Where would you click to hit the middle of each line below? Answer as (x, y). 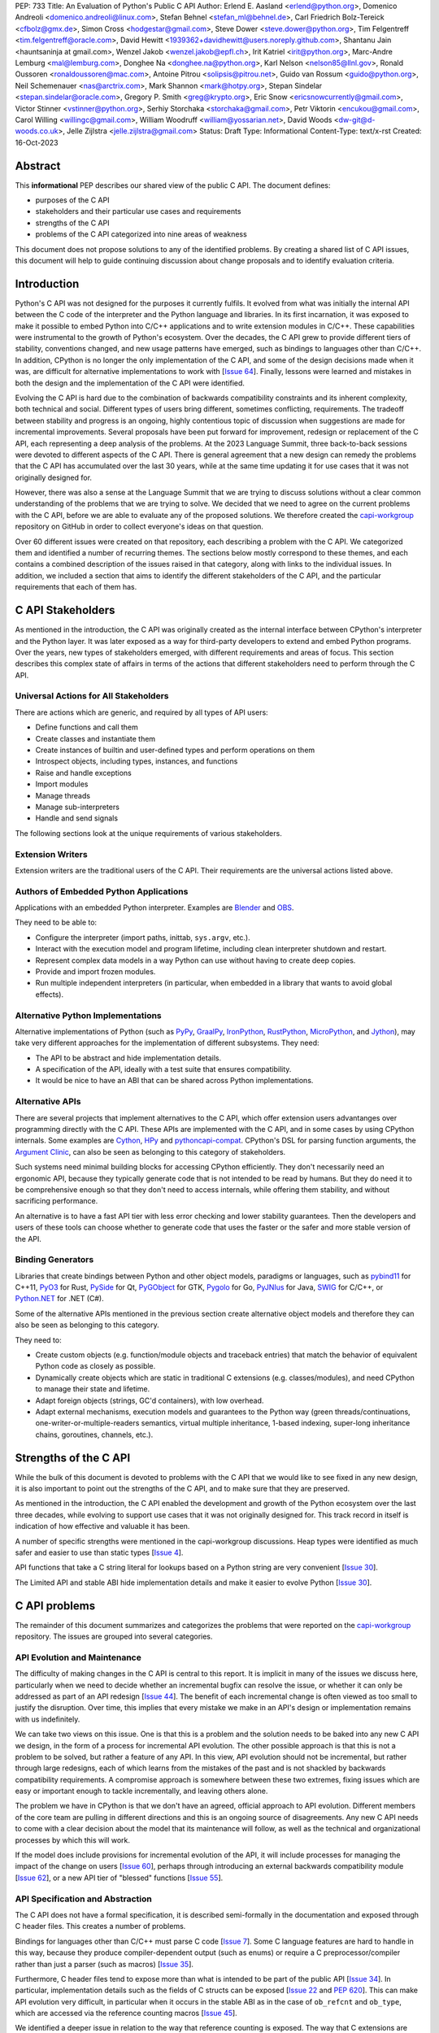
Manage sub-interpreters (77, 807)
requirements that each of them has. (76, 587)
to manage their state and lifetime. (93, 1389)
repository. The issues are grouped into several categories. (114, 1637)
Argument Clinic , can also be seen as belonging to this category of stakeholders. (150, 1151)
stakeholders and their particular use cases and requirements (138, 211)
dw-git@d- (357, 120)
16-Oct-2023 (37, 142)
